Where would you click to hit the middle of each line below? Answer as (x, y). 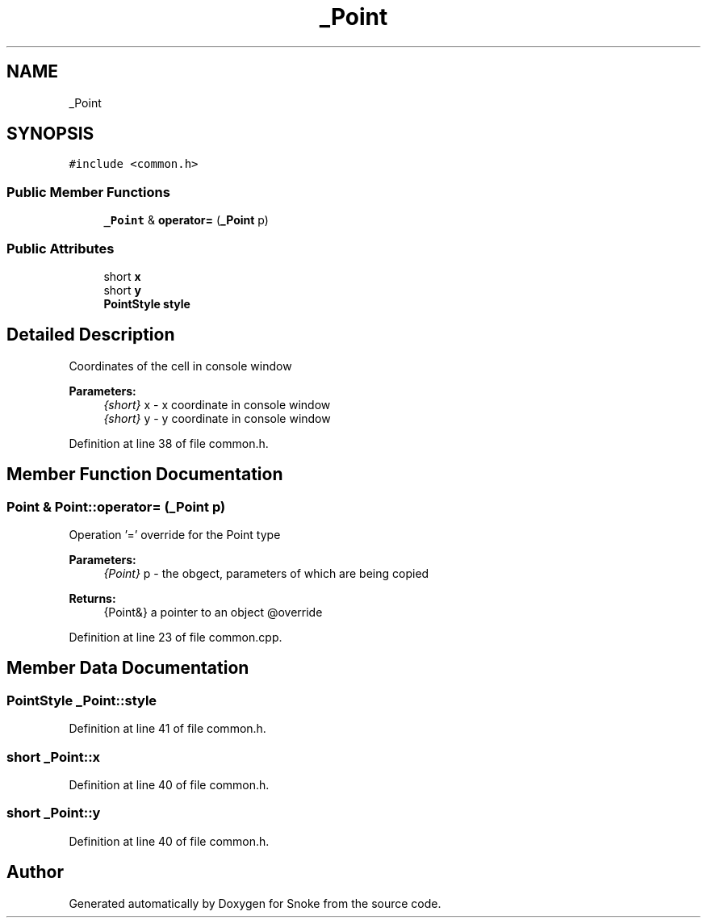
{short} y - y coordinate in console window (217, 418)
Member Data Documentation (128, 668)
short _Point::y (54, 813)
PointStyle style (147, 303)
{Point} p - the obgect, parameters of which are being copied (266, 573)
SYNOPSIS (50, 134)
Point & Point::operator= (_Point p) (116, 506)
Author (35, 872)
